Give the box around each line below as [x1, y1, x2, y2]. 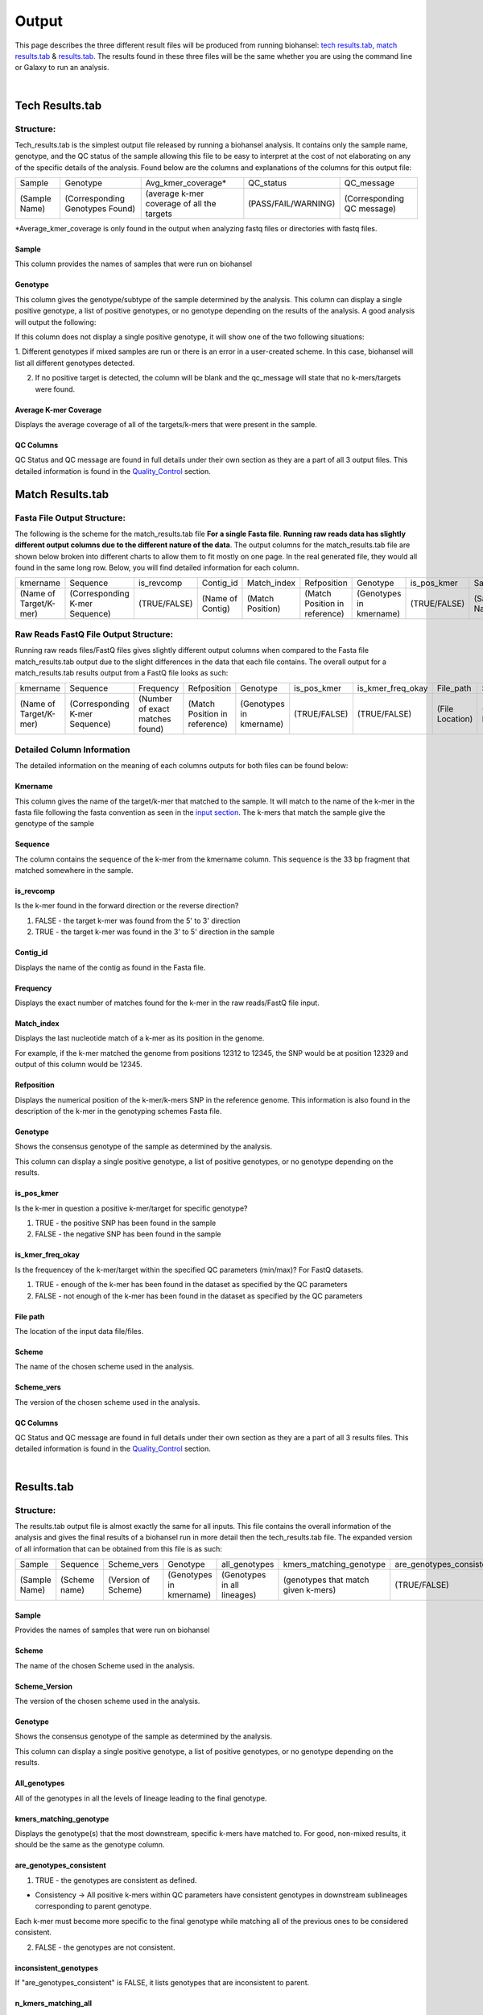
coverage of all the [145, 198, 217, 210]
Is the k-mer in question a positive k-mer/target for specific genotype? [14, 1203, 248, 1213]
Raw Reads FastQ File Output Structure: [14, 629, 173, 640]
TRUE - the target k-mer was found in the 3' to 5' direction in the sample [35, 927, 275, 937]
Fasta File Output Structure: [14, 512, 126, 523]
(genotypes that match [283, 1574, 369, 1585]
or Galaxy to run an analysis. [14, 63, 109, 73]
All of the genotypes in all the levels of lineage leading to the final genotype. [14, 1793, 267, 1803]
